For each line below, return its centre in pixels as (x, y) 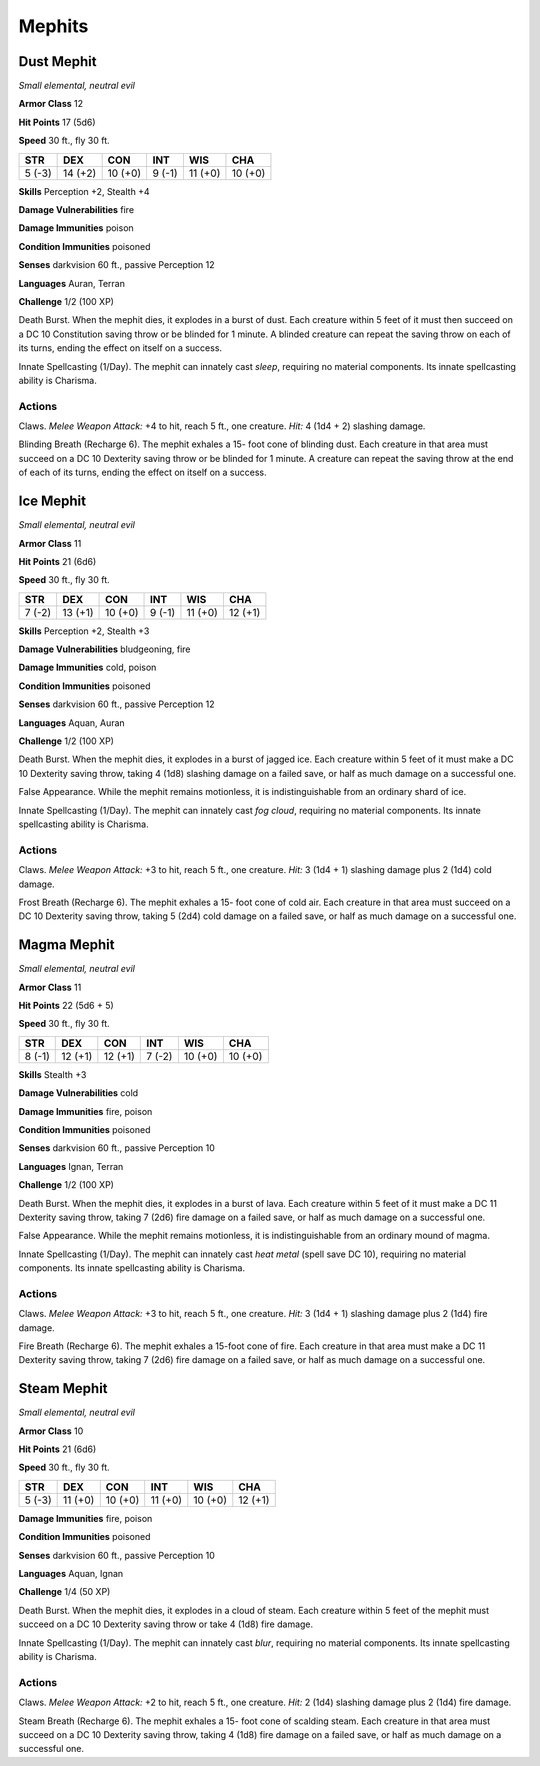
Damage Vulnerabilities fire (76, 210)
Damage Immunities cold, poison (87, 667)
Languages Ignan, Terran (71, 1166)
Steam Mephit (63, 1388)
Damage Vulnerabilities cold (78, 1093)
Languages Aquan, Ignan (71, 1574)
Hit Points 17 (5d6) (57, 122)
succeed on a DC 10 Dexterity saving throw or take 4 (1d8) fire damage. (166, 1624)
